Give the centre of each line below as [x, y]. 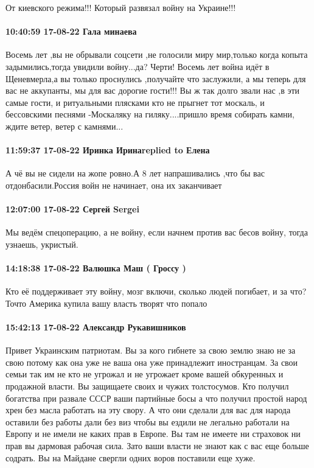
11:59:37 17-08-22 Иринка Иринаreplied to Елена [108, 150]
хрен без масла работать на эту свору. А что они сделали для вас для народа [148, 410]
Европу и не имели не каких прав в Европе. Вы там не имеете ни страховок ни [153, 434]
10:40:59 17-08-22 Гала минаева [71, 31]
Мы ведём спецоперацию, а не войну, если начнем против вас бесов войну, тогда [157, 232]
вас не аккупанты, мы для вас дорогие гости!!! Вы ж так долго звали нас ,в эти [153, 90]
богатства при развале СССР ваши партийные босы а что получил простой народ [156, 398]
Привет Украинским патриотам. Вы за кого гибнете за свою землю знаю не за [151, 350]
